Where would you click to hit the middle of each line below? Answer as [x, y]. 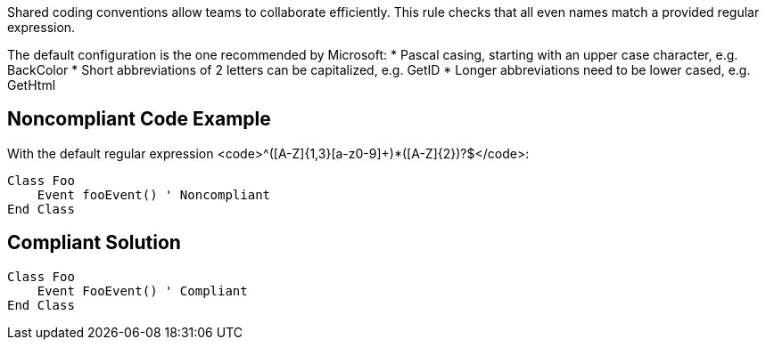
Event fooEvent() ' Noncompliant [154, 194]
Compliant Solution [94, 243]
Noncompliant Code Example [139, 119]
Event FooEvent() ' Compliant [142, 291]
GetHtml [32, 85]
